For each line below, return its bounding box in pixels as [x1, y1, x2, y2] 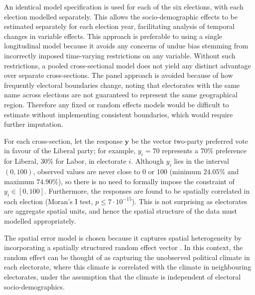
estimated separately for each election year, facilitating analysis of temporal [4, 21, 235, 31]
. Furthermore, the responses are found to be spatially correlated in [44, 186, 250, 196]
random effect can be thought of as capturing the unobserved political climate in [4, 252, 250, 262]
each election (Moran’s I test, [4, 196, 93, 206]
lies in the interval [174, 156, 229, 166]
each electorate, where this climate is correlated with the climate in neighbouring [4, 262, 252, 272]
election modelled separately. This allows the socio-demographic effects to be [4, 11, 238, 21]
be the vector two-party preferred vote [131, 135, 248, 146]
